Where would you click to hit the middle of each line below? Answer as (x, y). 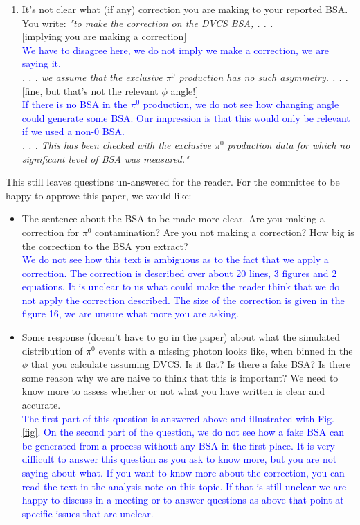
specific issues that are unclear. (88, 513)
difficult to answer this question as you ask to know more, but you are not (179, 459)
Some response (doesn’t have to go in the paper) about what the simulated (181, 337)
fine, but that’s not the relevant (91, 90)
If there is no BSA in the (74, 104)
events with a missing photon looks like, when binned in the (226, 350)
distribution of (52, 350)
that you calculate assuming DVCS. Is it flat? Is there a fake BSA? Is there (191, 364)
